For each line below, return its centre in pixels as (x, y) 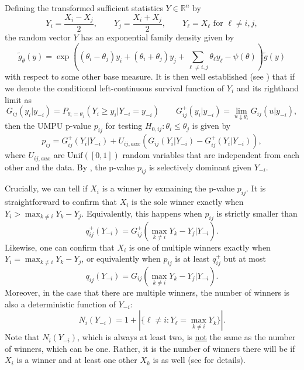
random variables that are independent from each (211, 155)
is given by (211, 126)
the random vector (38, 37)
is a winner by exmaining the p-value (168, 188)
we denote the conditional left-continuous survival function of (115, 88)
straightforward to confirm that (61, 202)
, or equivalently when (121, 258)
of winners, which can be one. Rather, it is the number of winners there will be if (150, 348)
